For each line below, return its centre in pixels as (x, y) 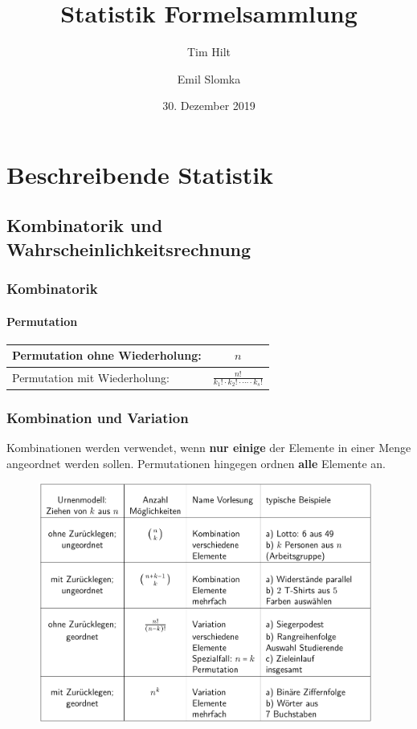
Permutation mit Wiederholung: (91, 377)
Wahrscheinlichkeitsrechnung (129, 248)
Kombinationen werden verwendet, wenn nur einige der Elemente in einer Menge (209, 448)
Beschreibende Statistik (140, 174)
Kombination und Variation (98, 417)
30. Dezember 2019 (209, 106)
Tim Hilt (209, 52)
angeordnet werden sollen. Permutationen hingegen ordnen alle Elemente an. (196, 463)
